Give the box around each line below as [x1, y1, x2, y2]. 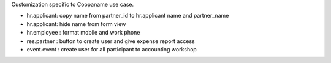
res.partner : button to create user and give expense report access [26, 37, 196, 45]
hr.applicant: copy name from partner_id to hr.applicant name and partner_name [26, 12, 229, 19]
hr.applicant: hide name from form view [26, 20, 126, 27]
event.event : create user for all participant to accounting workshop [26, 45, 197, 53]
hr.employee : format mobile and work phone [26, 29, 140, 36]
